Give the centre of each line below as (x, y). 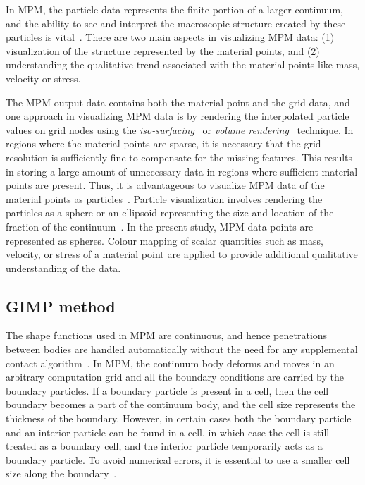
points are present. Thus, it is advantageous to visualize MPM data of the (165, 185)
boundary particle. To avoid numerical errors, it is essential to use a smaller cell (178, 459)
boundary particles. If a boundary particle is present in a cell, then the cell (167, 390)
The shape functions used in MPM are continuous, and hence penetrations (167, 335)
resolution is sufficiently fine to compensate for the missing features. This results (179, 157)
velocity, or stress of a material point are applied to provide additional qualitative (182, 254)
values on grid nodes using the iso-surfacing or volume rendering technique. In (180, 129)
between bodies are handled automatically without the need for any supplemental (182, 349)
